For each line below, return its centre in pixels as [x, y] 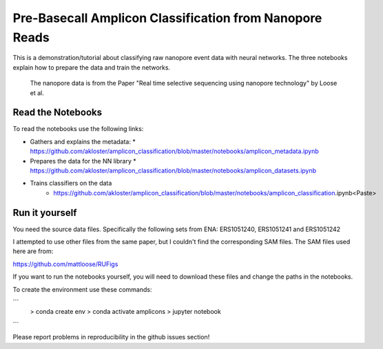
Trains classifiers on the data [71, 183]
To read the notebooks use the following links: [78, 129]
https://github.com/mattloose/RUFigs [65, 264]
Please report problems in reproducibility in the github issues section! [111, 337]
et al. [37, 92]
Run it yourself [45, 213]
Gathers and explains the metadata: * [83, 141]
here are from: [33, 251]
